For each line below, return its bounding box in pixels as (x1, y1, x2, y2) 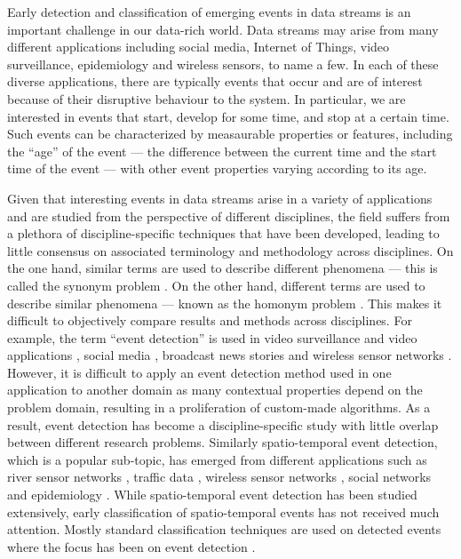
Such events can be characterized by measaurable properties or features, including (7, 124, 453, 143)
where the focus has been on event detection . (7, 537, 256, 555)
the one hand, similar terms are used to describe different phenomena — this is (7, 259, 438, 277)
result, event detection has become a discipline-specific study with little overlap (7, 415, 439, 434)
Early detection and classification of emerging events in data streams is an (7, 3, 411, 20)
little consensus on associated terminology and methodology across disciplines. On (7, 241, 454, 260)
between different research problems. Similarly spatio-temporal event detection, (7, 433, 438, 451)
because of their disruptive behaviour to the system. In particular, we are (7, 89, 406, 108)
